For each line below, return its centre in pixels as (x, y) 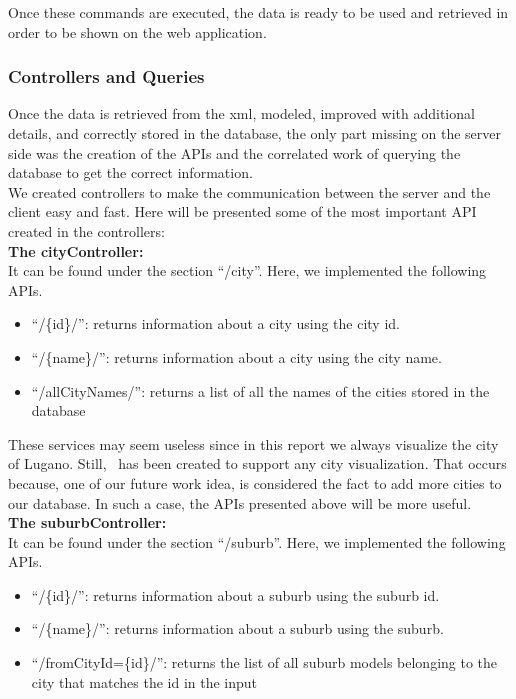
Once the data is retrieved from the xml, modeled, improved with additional (241, 113)
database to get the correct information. (130, 172)
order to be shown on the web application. (137, 31)
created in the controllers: (86, 230)
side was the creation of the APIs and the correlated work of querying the (234, 152)
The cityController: (76, 250)
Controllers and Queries (106, 76)
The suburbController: (87, 522)
